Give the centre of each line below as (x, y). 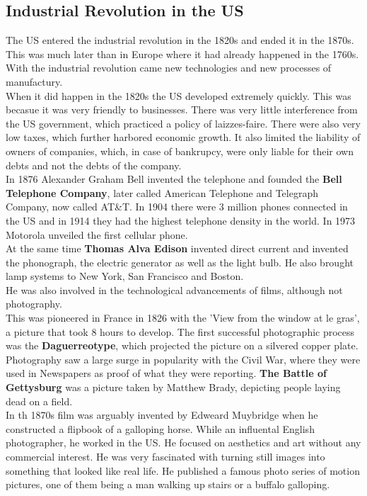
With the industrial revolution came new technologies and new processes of (169, 68)
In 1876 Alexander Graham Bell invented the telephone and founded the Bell (174, 179)
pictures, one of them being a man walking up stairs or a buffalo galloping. (168, 484)
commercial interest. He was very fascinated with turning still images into (165, 457)
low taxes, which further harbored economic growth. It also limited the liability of (183, 137)
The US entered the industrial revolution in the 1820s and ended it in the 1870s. (180, 40)
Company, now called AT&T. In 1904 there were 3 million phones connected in (177, 207)
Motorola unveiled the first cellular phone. (97, 234)
